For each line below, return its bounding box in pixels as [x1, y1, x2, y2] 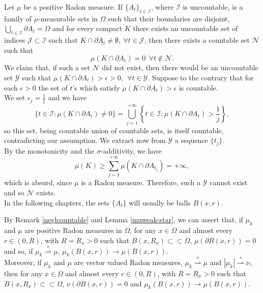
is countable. [179, 82, 218, 93]
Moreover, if [4, 257, 42, 268]
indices [4, 35, 25, 45]
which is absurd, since [4, 177, 72, 188]
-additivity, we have [101, 145, 162, 156]
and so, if [4, 245, 33, 256]
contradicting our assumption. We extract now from [4, 135, 166, 145]
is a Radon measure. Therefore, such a [81, 177, 201, 188]
